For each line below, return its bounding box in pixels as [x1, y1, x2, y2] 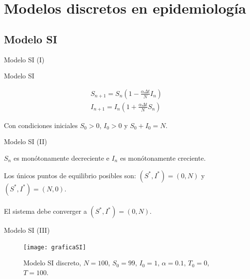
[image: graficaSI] [23, 243, 86, 251]
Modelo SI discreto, [23, 258, 81, 268]
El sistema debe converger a [4, 206, 87, 216]
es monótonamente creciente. [120, 153, 206, 163]
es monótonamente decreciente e [13, 153, 109, 163]
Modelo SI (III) [4, 225, 50, 235]
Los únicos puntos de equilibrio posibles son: [4, 170, 136, 180]
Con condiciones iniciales [4, 120, 78, 130]
